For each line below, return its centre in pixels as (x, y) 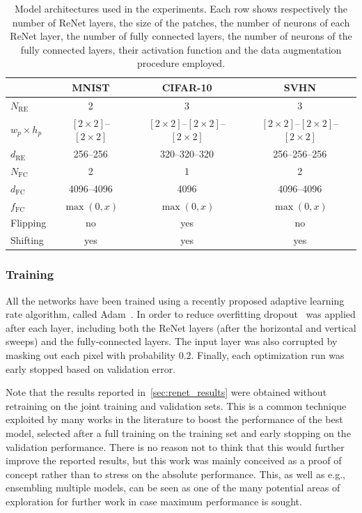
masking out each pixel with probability (90, 355)
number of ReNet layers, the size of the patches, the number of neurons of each (181, 22)
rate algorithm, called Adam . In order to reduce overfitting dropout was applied (181, 314)
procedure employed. (181, 63)
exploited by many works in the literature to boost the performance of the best (174, 419)
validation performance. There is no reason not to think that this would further (175, 446)
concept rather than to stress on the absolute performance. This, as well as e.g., (175, 474)
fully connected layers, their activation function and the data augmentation (181, 49)
